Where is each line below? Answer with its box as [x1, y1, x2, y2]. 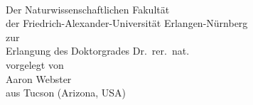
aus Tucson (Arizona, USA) [6, 85, 126, 100]
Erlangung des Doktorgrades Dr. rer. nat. [6, 43, 190, 58]
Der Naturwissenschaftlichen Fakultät [6, 1, 170, 16]
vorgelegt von [6, 57, 64, 72]
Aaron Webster [6, 71, 72, 86]
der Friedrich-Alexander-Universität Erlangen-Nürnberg [6, 16, 248, 31]
